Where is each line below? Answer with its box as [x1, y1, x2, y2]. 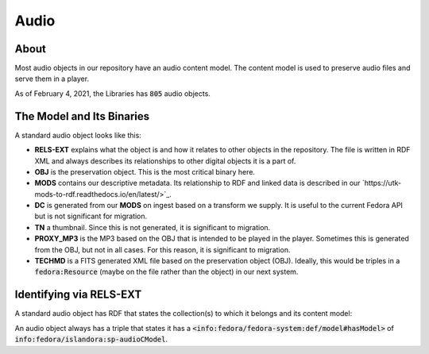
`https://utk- [361, 179, 401, 188]
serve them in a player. [14, 74, 90, 83]
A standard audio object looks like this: [14, 130, 142, 140]
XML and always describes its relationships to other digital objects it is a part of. [34, 156, 296, 166]
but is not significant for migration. [34, 211, 148, 221]
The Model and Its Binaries [14, 110, 150, 123]
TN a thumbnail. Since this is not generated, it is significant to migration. [34, 222, 271, 232]
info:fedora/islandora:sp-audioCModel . [14, 334, 168, 344]
